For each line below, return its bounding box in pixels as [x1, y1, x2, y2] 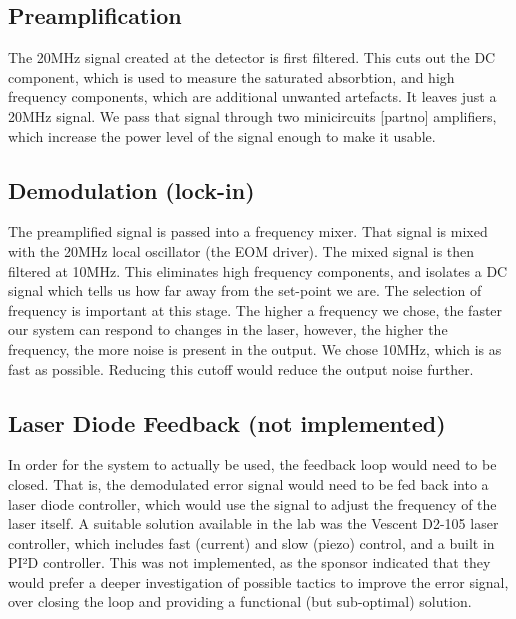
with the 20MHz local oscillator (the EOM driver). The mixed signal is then [8, 240, 475, 261]
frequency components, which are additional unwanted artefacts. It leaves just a [8, 86, 497, 107]
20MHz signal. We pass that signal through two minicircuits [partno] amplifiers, [8, 105, 497, 126]
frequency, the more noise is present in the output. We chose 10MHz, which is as [8, 338, 502, 359]
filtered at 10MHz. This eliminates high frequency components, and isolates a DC [8, 260, 508, 281]
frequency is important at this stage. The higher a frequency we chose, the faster [8, 299, 503, 320]
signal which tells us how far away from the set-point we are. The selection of [8, 280, 482, 301]
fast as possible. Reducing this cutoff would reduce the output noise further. [8, 358, 474, 379]
